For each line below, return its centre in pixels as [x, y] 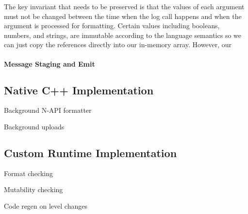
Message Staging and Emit [50, 63]
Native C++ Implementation [79, 90]
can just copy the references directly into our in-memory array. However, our [118, 45]
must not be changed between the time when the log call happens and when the [123, 16]
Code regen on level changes [46, 205]
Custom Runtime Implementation [91, 152]
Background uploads [34, 126]
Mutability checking [33, 189]
